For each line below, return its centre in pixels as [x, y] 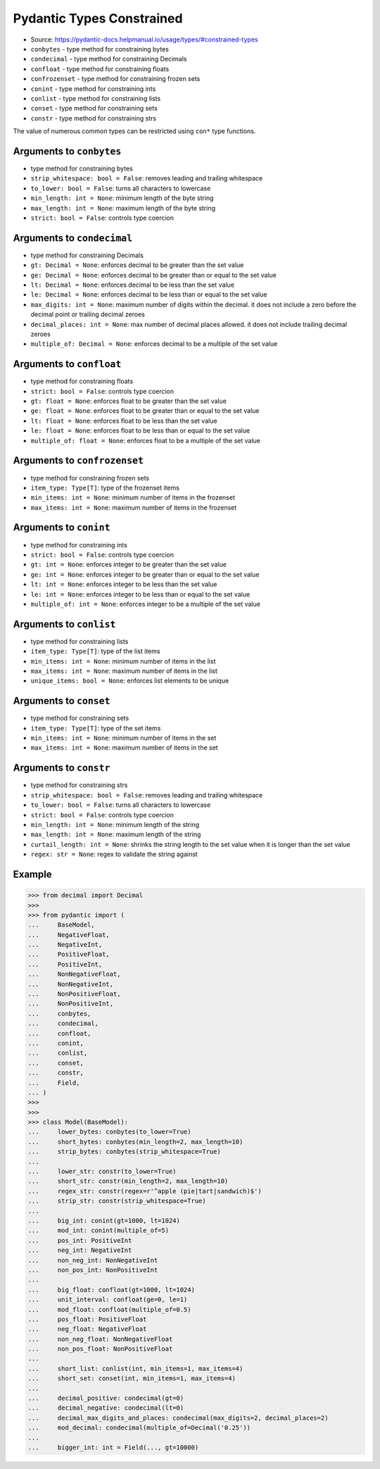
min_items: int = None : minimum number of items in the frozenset [133, 497]
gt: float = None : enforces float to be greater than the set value [128, 401]
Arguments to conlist [64, 624]
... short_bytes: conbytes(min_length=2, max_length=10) [135, 1142]
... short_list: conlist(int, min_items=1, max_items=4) [135, 1368]
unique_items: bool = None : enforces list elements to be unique [130, 681]
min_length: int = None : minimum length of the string [115, 824]
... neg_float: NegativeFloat [87, 1329]
